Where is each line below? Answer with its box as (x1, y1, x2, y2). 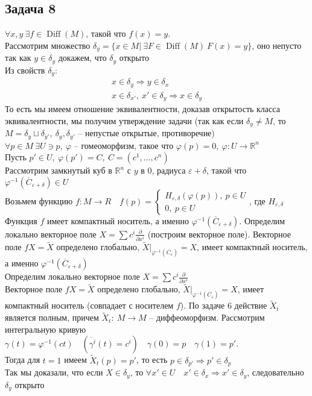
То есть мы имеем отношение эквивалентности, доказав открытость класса (5, 102, 280, 115)
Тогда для (5, 353, 40, 366)
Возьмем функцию (5, 194, 73, 207)
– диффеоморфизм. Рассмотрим (149, 311, 265, 324)
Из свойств (5, 63, 45, 76)
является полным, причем (5, 311, 99, 324)
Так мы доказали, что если (5, 366, 103, 379)
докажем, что (58, 51, 107, 64)
